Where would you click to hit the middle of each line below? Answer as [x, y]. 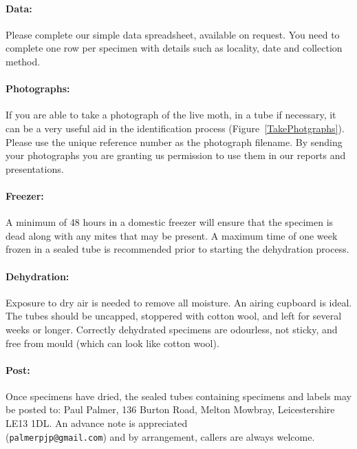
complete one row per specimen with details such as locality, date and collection [174, 48]
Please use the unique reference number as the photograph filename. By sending [174, 142]
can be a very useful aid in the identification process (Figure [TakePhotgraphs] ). [175, 128]
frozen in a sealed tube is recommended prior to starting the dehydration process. [177, 249]
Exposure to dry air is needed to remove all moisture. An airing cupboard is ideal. [179, 302]
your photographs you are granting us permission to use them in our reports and [176, 155]
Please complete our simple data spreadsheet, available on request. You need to [173, 34]
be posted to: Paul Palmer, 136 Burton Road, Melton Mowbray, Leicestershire [170, 409]
